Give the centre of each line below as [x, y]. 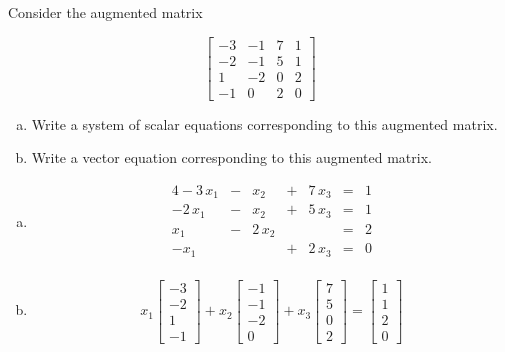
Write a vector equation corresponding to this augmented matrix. [231, 157]
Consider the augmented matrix [105, 12]
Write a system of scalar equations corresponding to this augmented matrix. [264, 123]
